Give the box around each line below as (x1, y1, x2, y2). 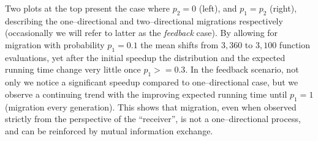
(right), (270, 2, 297, 14)
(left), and (199, 2, 237, 14)
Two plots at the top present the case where (5, 2, 170, 14)
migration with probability (5, 38, 105, 51)
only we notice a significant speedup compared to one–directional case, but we (5, 76, 298, 89)
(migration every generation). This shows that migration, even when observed (5, 100, 297, 113)
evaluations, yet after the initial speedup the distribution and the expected (5, 51, 286, 63)
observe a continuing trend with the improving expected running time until (5, 87, 287, 100)
